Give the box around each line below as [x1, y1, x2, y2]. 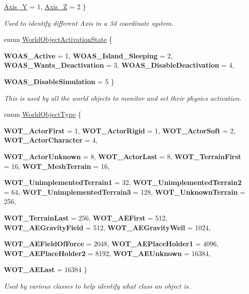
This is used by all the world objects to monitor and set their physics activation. [4, 92, 242, 103]
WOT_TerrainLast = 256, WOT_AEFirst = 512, [4, 212, 167, 222]
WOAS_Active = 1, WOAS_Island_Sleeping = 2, [4, 50, 173, 60]
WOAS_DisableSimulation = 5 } [4, 76, 115, 86]
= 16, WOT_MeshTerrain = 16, [4, 161, 110, 171]
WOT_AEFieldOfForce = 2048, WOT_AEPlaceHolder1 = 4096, [4, 239, 219, 249]
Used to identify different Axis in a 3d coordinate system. [4, 18, 174, 28]
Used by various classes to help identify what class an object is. [4, 280, 191, 291]
